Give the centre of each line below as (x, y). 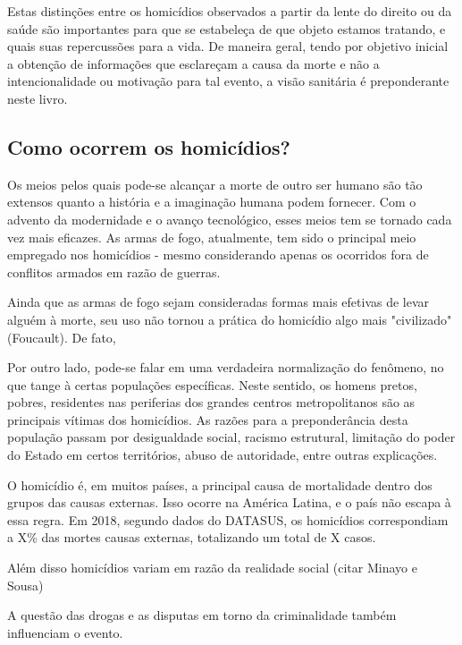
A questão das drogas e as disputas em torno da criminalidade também (202, 615)
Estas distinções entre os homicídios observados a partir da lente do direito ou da (230, 11)
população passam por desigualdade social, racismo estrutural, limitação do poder (231, 437)
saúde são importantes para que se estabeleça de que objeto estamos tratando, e (227, 28)
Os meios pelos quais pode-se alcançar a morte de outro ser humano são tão (215, 184)
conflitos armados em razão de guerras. (114, 272)
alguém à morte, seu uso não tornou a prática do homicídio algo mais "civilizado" (230, 319)
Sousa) (25, 585)
